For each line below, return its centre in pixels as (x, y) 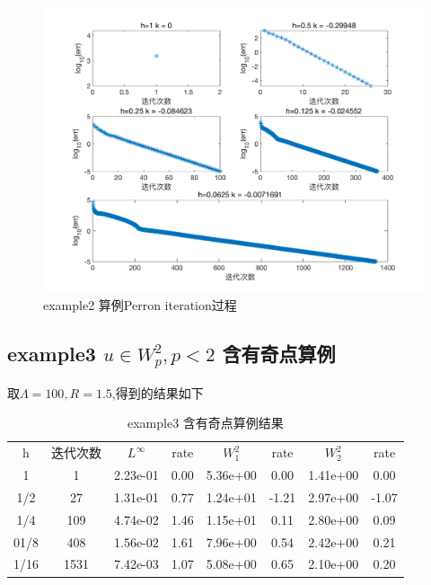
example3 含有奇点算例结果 (205, 423)
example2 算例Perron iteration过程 (140, 305)
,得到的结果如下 (158, 392)
